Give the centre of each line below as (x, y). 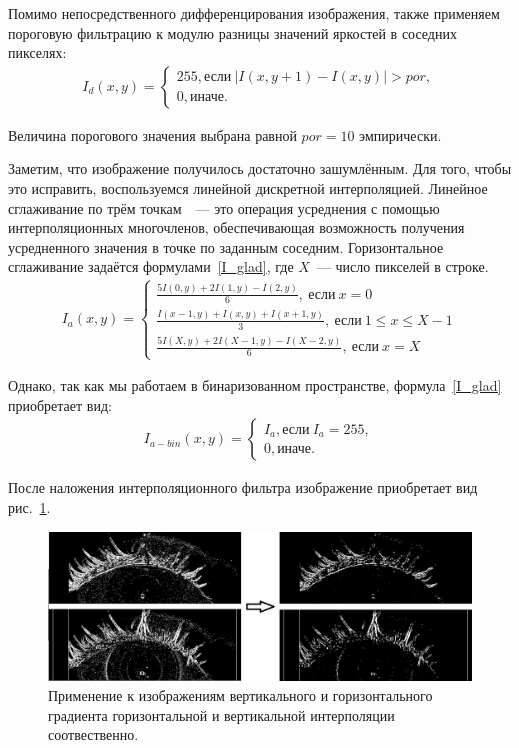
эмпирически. (400, 134)
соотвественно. (93, 734)
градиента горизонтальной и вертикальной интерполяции (221, 714)
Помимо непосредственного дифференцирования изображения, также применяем (254, 13)
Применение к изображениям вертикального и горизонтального (240, 695)
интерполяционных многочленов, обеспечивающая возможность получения (236, 227)
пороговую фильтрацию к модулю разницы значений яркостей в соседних (232, 32)
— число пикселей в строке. (402, 266)
